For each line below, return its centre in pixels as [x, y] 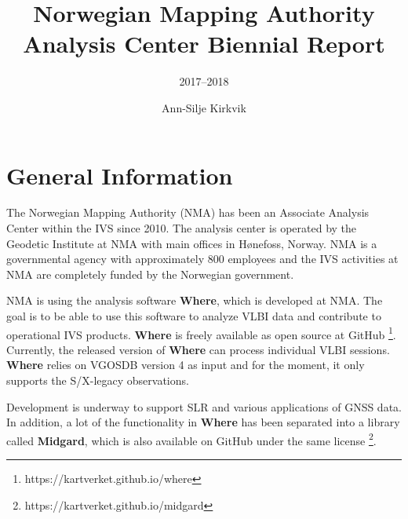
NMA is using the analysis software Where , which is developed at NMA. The [195, 300]
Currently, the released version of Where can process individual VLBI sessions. [198, 349]
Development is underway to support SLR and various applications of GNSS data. [204, 406]
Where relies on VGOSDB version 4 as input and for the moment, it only [186, 365]
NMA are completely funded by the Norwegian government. [150, 274]
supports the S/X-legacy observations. [98, 380]
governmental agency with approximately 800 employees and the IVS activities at [202, 259]
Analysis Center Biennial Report [204, 44]
